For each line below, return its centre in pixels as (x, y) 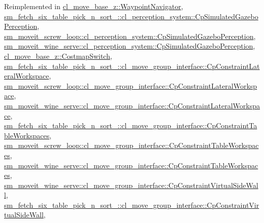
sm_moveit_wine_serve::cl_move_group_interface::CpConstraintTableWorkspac (131, 165)
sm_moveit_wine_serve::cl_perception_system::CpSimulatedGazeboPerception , (130, 46)
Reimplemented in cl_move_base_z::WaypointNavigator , (94, 6)
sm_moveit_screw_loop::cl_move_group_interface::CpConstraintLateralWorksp (131, 85)
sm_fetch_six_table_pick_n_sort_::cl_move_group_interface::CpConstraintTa (131, 125)
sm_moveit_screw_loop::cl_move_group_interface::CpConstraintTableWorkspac (131, 145)
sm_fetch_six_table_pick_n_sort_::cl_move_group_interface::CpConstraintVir (132, 205)
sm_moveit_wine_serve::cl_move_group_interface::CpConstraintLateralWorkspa (132, 105)
